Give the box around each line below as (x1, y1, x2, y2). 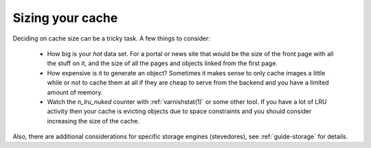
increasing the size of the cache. (47, 116, 140, 125)
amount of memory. (47, 88, 103, 96)
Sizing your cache (12, 10, 118, 25)
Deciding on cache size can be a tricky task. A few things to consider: (12, 34, 211, 42)
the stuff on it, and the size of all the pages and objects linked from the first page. (47, 59, 278, 68)
